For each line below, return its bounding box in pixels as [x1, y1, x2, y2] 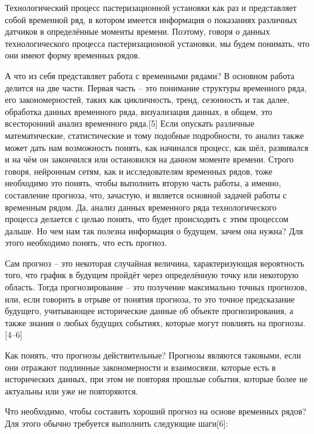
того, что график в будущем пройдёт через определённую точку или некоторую [5, 268, 299, 281]
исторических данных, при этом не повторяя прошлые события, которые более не [5, 373, 308, 385]
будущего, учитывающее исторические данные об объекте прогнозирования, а [5, 304, 293, 317]
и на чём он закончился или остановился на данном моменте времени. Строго [5, 153, 294, 166]
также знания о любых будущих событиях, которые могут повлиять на [5, 316, 266, 329]
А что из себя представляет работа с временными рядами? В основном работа [5, 69, 295, 82]
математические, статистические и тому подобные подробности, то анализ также [5, 128, 304, 141]
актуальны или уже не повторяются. [5, 384, 138, 397]
